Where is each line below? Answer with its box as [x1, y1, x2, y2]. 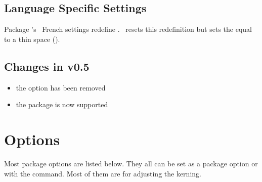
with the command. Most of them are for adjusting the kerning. [4, 168, 201, 178]
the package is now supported [16, 99, 108, 110]
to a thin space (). [4, 33, 60, 44]
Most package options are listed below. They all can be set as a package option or [4, 158, 258, 168]
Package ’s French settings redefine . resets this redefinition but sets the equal [4, 24, 252, 34]
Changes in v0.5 [4, 58, 90, 74]
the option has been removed [16, 82, 106, 93]
